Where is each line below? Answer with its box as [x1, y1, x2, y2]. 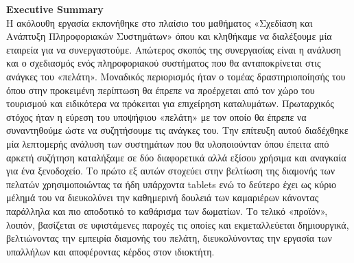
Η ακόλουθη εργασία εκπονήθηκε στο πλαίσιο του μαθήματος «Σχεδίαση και [6, 15, 313, 30]
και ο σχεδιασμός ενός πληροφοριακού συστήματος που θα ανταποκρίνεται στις [6, 56, 321, 70]
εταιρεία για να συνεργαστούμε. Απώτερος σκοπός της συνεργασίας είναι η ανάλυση [6, 42, 342, 56]
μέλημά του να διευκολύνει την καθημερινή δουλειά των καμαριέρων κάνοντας [6, 190, 319, 205]
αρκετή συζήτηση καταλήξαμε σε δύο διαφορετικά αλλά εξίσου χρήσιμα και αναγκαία [6, 150, 346, 164]
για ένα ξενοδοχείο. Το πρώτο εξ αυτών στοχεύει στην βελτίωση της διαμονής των [6, 163, 335, 178]
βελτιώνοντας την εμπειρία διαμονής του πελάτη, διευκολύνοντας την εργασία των [6, 231, 332, 245]
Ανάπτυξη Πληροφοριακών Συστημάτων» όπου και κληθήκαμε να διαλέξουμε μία [6, 29, 332, 43]
